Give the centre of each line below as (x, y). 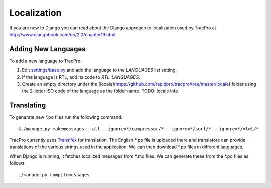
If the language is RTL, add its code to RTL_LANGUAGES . (81, 77)
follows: (17, 163)
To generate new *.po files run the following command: (66, 117)
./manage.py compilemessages (54, 175)
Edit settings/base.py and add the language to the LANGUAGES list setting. (99, 70)
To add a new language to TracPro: (46, 61)
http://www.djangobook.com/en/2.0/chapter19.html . (63, 34)
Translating (28, 106)
